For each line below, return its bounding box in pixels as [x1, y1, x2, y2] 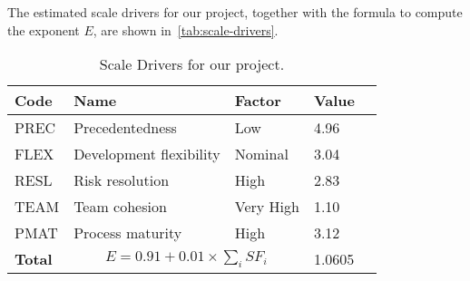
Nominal [234, 143, 289, 165]
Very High [234, 196, 299, 218]
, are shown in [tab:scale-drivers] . [93, 20, 279, 39]
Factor [234, 90, 281, 111]
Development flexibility [73, 143, 220, 165]
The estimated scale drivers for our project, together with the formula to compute [7, 3, 463, 21]
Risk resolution [73, 170, 170, 191]
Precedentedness [73, 117, 177, 139]
